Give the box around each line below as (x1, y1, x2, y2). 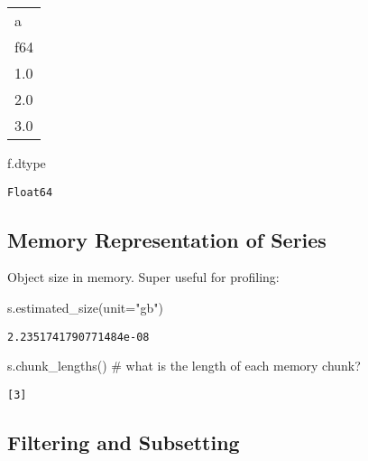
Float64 (7, 185, 53, 199)
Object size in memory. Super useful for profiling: (7, 268, 280, 287)
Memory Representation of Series (7, 225, 327, 253)
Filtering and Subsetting (7, 428, 240, 456)
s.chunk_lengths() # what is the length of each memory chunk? (7, 356, 361, 375)
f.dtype (7, 154, 46, 172)
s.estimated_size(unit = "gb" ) (7, 298, 163, 317)
